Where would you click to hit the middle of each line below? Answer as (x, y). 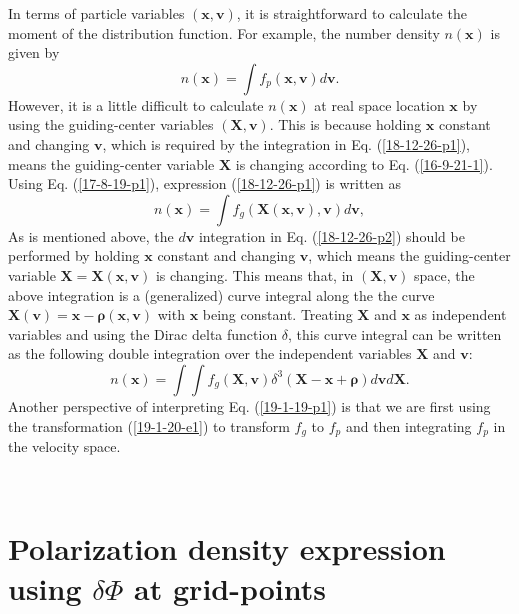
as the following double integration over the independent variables (210, 353)
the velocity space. (64, 445)
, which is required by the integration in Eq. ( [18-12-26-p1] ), (286, 143)
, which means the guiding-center (409, 255)
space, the (444, 274)
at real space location (379, 104)
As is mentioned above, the (91, 235)
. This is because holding (345, 124)
